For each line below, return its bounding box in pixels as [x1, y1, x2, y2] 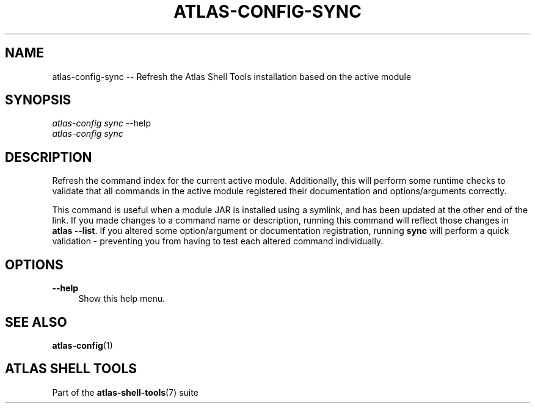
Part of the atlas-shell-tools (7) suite [52, 387, 198, 398]
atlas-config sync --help [52, 118, 151, 129]
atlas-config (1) [52, 340, 113, 351]
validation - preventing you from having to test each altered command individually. [52, 236, 384, 247]
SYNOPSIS [5, 92, 71, 108]
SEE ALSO [5, 314, 67, 330]
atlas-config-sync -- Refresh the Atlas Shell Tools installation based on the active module [52, 71, 412, 82]
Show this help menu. [78, 293, 166, 304]
